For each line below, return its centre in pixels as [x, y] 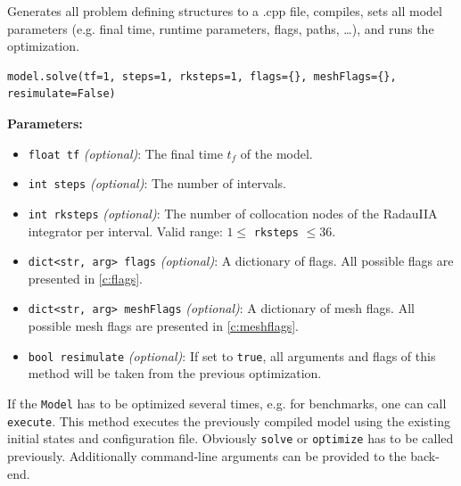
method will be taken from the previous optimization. [175, 373]
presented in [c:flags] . [85, 278]
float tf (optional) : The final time [125, 153]
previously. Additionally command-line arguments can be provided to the [207, 455]
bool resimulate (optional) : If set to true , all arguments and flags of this [232, 355]
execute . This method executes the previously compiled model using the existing [229, 420]
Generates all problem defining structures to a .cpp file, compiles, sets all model [225, 11]
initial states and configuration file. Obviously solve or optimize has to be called [230, 438]
